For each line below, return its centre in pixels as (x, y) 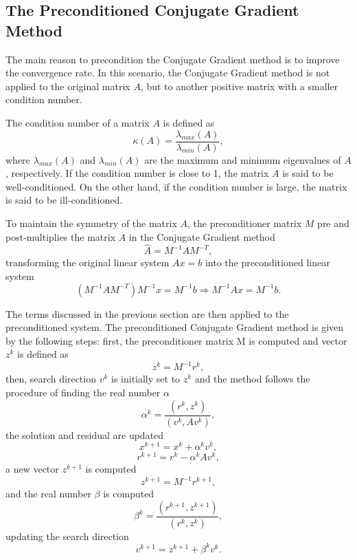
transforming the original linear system (88, 262)
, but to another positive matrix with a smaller (239, 86)
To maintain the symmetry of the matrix (91, 223)
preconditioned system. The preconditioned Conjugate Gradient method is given (175, 327)
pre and (333, 223)
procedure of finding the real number (83, 392)
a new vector (32, 469)
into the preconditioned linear (267, 262)
